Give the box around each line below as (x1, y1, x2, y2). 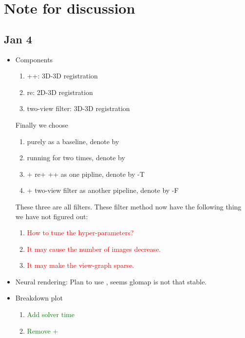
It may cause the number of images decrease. (27, 244, 161, 254)
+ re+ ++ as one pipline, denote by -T (27, 169, 145, 179)
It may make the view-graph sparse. (27, 260, 134, 270)
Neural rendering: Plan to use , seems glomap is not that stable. (15, 276, 207, 286)
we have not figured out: (15, 211, 88, 221)
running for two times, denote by (27, 152, 125, 163)
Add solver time (27, 309, 75, 319)
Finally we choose (15, 119, 68, 130)
